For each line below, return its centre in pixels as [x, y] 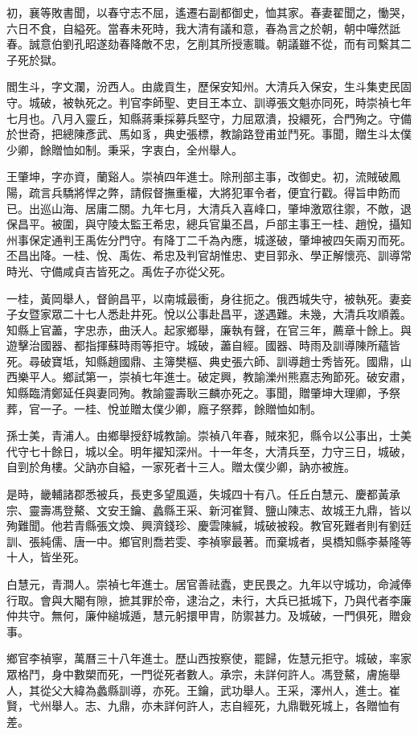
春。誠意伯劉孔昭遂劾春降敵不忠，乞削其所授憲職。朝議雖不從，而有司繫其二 [209, 44]
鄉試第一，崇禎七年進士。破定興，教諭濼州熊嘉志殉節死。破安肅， [237, 377]
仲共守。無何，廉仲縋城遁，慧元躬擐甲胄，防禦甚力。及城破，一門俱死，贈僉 [209, 616]
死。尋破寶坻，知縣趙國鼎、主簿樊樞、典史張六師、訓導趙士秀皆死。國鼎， [203, 361]
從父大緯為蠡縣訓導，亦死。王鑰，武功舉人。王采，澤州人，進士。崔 [220, 690]
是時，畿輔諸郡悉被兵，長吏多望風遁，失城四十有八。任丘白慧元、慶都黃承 [203, 494]
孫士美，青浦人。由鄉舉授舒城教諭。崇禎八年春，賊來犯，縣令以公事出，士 [203, 435]
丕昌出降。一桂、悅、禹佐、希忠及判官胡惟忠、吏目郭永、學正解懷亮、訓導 [203, 255]
